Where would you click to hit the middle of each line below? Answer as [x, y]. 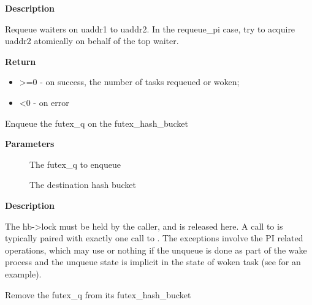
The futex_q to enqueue [75, 164]
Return [21, 61]
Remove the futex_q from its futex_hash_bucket [98, 294]
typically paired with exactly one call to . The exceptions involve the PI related [154, 238]
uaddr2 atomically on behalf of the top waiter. [92, 41]
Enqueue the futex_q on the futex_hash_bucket [97, 123]
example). [23, 273]
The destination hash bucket [83, 185]
